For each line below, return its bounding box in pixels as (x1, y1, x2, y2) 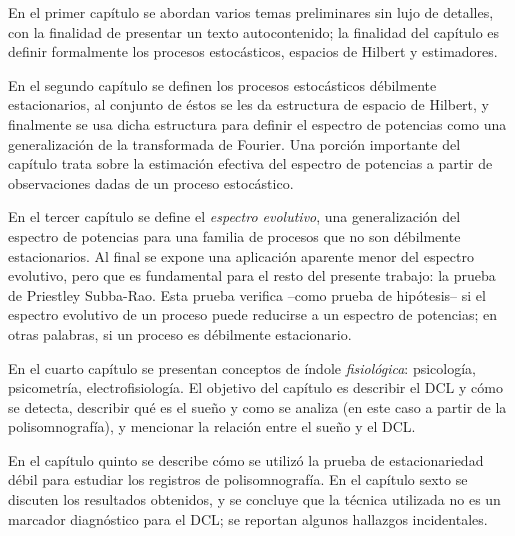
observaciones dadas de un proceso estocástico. (8, 172, 294, 193)
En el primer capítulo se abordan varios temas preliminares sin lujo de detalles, (8, 2, 494, 22)
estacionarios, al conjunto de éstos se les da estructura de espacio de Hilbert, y (8, 94, 489, 115)
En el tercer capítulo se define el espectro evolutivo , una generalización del (8, 206, 461, 227)
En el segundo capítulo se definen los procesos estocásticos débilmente (8, 74, 437, 95)
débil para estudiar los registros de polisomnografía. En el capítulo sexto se (8, 469, 468, 490)
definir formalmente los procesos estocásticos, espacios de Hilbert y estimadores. (8, 41, 498, 62)
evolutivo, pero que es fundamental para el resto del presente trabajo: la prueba (8, 265, 496, 286)
